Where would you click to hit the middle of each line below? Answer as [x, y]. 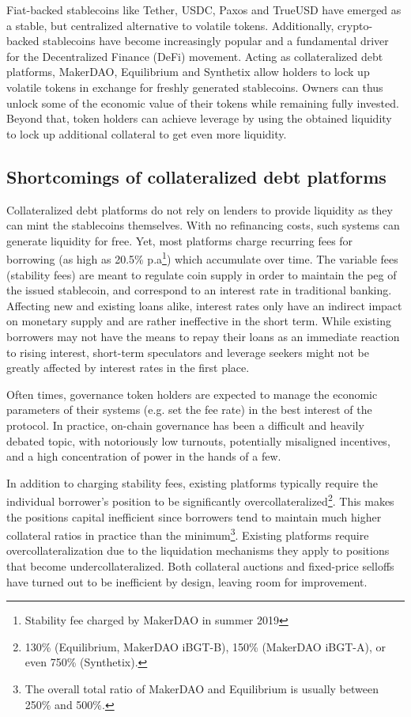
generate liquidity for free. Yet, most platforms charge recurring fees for [180, 240]
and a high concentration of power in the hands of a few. [144, 456]
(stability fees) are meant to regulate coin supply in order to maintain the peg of [202, 274]
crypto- [355, 25]
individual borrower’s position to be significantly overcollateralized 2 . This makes [200, 500]
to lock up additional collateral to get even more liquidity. [147, 133]
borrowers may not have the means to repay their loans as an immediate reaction [203, 336]
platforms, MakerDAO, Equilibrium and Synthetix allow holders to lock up [188, 72]
